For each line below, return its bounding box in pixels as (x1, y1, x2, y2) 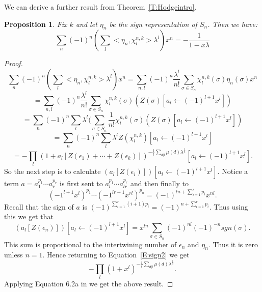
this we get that (4, 211, 54, 222)
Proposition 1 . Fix (4, 18, 67, 29)
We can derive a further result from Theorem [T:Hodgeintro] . (4, 2, 197, 12)
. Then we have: (207, 18, 258, 29)
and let (75, 18, 97, 29)
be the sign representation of (109, 18, 197, 29)
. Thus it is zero (208, 239, 258, 249)
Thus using (214, 201, 248, 212)
